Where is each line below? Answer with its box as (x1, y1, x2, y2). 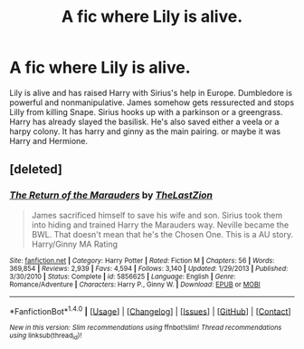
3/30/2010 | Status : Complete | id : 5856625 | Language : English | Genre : (9, 272, 236, 281)
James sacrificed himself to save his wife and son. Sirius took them (31, 209, 283, 220)
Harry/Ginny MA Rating (31, 238, 119, 249)
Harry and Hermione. (9, 135, 89, 146)
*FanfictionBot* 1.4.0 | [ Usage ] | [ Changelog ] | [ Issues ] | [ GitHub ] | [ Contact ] (9, 304, 291, 316)
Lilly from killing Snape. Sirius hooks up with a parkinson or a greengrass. (9, 106, 283, 117)
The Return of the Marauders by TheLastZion (9, 189, 214, 201)
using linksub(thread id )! (9, 331, 82, 342)
